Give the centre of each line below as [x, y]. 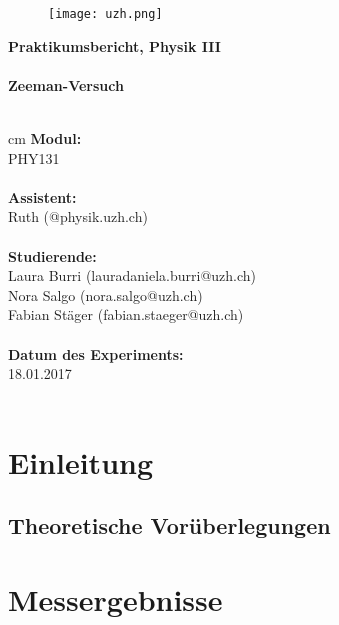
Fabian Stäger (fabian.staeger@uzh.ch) [126, 314]
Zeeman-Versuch [66, 84]
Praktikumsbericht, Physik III [114, 45]
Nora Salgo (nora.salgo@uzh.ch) [105, 294]
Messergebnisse [115, 598]
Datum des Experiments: [96, 353]
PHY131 [34, 157]
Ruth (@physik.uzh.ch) [78, 216]
